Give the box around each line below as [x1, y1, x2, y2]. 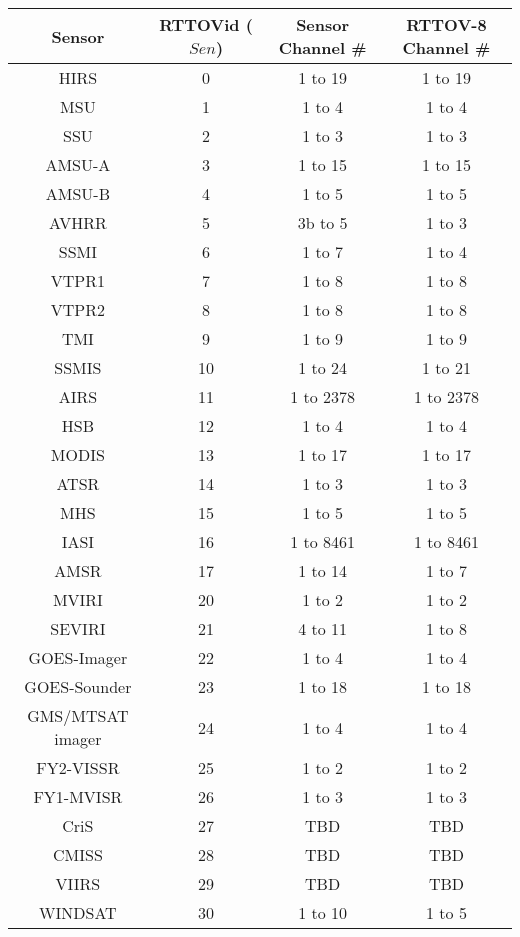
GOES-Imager [28, 646, 128, 669]
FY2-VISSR [36, 756, 120, 779]
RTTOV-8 [406, 13, 487, 36]
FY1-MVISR [33, 785, 123, 808]
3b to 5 [297, 211, 348, 234]
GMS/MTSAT [27, 704, 129, 727]
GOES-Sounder [24, 675, 132, 698]
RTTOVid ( [159, 13, 253, 36]
